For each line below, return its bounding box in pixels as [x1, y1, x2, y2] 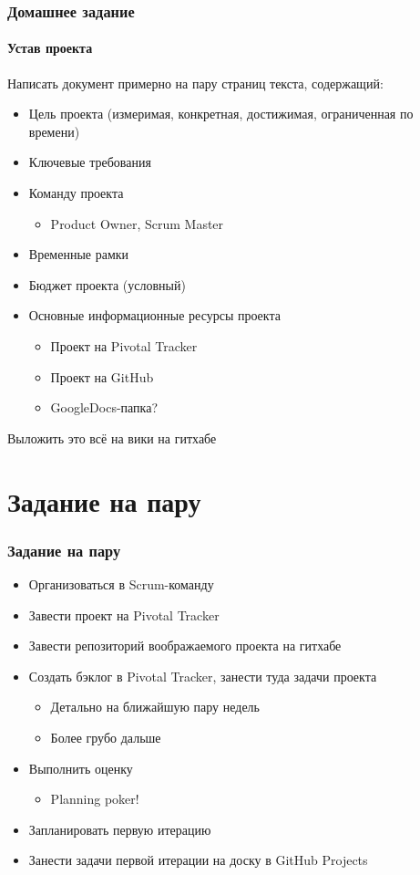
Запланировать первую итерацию [28, 819, 211, 839]
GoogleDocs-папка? [50, 398, 158, 417]
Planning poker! [50, 789, 139, 808]
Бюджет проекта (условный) [28, 275, 186, 294]
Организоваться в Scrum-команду [28, 574, 214, 593]
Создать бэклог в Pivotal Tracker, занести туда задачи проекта [28, 666, 377, 685]
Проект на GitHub [50, 367, 154, 386]
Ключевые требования [28, 152, 151, 172]
